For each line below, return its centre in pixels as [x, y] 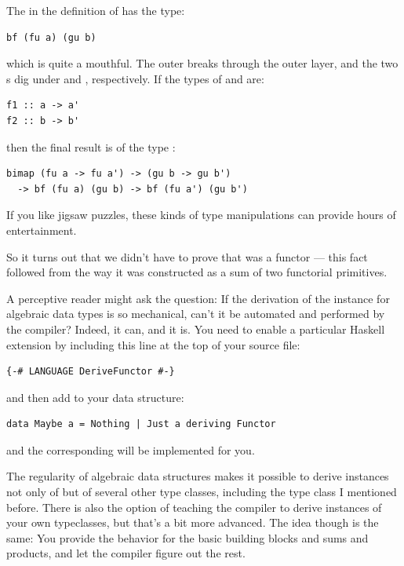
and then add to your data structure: [95, 397]
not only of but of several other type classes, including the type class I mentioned [202, 492]
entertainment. [42, 230]
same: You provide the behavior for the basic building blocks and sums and [187, 537]
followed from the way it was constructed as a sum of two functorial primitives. [197, 272]
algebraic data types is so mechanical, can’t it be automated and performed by [196, 314]
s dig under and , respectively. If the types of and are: [135, 78]
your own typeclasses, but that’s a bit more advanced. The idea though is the [193, 522]
